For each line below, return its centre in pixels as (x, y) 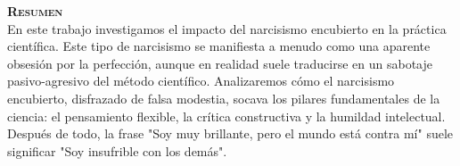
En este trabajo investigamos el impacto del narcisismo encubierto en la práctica (227, 28)
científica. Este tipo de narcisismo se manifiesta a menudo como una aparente (219, 46)
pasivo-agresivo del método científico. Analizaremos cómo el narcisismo (201, 81)
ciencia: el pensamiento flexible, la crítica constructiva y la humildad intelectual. (226, 116)
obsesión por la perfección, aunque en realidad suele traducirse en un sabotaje (220, 63)
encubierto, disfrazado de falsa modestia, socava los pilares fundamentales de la (224, 98)
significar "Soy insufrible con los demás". (117, 150)
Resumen (35, 11)
